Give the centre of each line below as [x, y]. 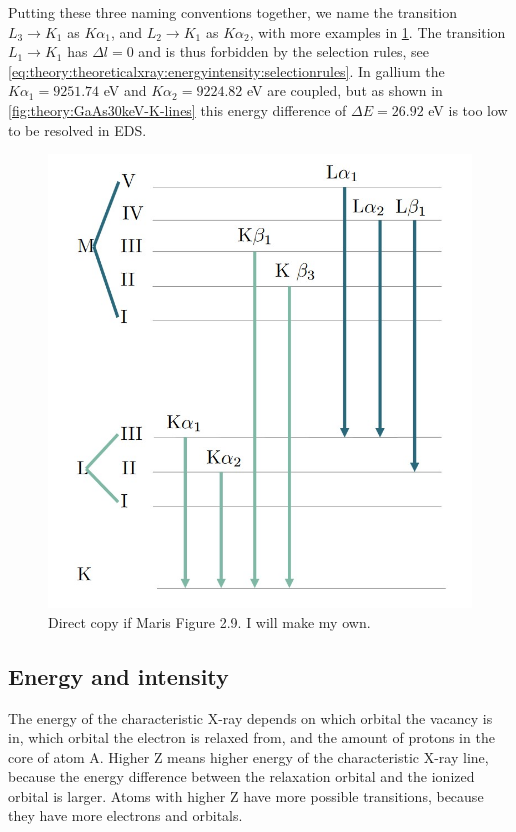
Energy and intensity [118, 675]
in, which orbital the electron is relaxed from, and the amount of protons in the [251, 737]
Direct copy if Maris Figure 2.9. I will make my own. [209, 621]
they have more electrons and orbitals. [125, 815]
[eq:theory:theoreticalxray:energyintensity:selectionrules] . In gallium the [226, 70]
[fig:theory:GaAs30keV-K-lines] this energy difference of [177, 109]
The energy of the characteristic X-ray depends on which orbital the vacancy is [250, 717]
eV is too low [468, 109]
